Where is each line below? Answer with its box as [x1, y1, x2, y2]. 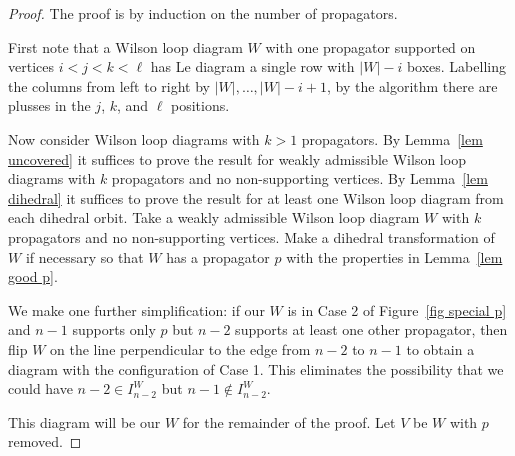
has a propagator [166, 246, 270, 267]
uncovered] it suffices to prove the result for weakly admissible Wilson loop [8, 148, 466, 169]
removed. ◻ [8, 431, 82, 452]
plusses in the [8, 95, 91, 116]
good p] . [8, 266, 58, 287]
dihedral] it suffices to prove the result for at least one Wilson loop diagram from [8, 187, 504, 208]
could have [8, 378, 73, 399]
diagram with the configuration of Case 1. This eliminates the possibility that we [8, 358, 504, 379]
